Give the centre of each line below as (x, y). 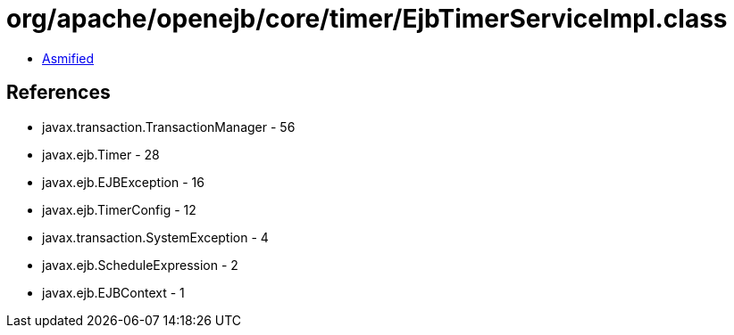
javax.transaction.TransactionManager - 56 (169, 127)
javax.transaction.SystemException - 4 (155, 237)
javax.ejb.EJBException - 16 (123, 182)
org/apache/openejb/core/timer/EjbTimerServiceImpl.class (367, 19)
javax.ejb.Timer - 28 (101, 154)
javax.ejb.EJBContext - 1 (113, 292)
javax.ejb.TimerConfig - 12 (119, 209)
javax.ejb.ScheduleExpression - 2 (140, 265)
